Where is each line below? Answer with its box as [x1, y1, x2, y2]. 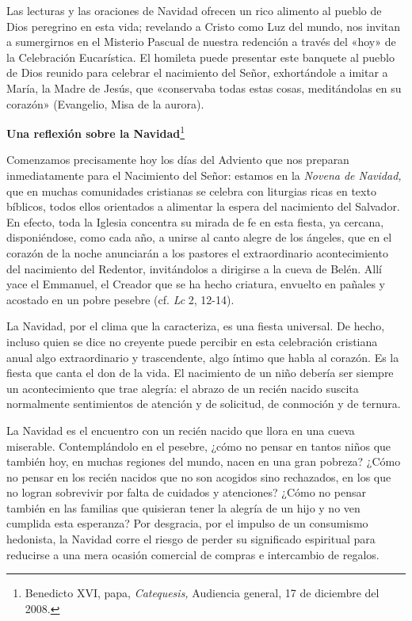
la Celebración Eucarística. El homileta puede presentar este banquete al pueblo [6, 48, 395, 65]
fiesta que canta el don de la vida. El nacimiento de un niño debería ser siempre [6, 364, 394, 381]
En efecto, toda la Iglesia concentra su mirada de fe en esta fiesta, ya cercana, [6, 213, 384, 230]
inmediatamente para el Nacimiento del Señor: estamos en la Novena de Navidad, [6, 167, 402, 183]
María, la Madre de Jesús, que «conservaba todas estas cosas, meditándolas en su [6, 79, 402, 96]
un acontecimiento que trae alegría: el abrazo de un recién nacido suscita [6, 379, 359, 396]
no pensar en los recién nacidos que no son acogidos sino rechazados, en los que [6, 468, 391, 485]
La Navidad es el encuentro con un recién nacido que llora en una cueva [6, 421, 355, 438]
